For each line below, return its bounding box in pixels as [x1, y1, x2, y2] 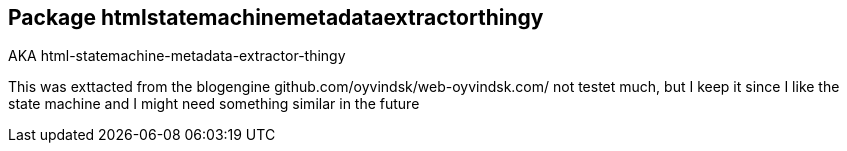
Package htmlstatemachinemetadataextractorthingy [8, 5, 544, 30]
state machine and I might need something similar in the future [8, 95, 420, 113]
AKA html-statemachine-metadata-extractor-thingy [8, 47, 346, 65]
